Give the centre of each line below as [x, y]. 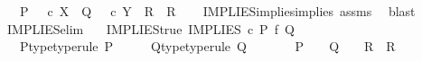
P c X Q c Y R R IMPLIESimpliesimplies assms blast [217, 11]
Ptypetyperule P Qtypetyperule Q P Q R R [207, 46]
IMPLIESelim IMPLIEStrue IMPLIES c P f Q [150, 28]
